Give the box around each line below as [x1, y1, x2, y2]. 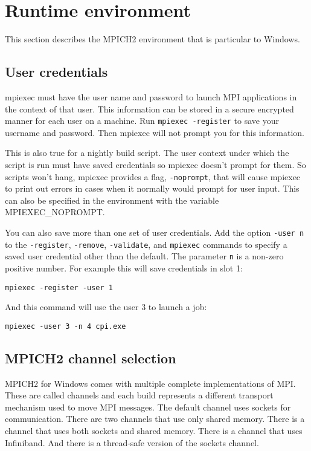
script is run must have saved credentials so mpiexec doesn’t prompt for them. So [5, 158, 306, 170]
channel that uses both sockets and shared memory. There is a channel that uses [5, 424, 303, 437]
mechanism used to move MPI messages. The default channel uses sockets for [5, 400, 291, 413]
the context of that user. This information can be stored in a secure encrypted [5, 102, 294, 115]
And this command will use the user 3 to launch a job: [5, 300, 207, 313]
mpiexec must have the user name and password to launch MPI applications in [5, 90, 297, 103]
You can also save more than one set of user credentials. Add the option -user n [5, 225, 304, 238]
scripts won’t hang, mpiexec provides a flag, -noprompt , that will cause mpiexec [5, 170, 301, 183]
